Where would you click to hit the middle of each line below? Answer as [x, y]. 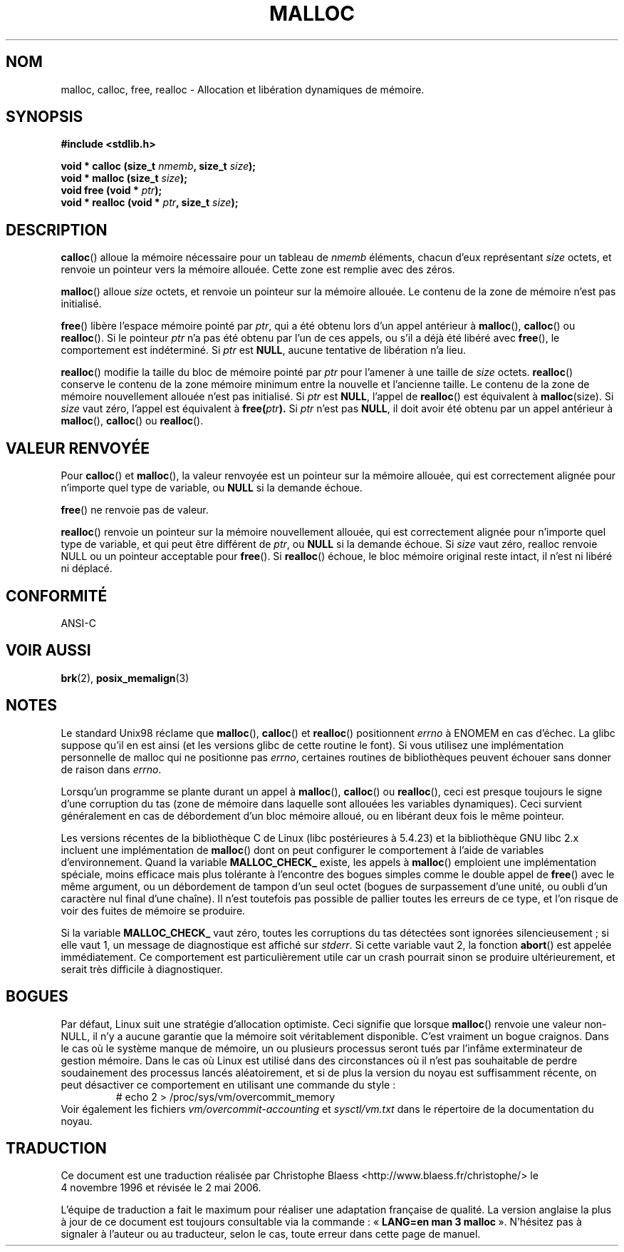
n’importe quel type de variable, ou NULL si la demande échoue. [212, 488]
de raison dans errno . [111, 769]
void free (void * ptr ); [111, 190]
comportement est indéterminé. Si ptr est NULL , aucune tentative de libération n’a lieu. [264, 350]
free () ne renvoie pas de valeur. [135, 510]
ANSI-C [79, 623]
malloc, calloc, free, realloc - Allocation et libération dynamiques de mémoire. [243, 89]
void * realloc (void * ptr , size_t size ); [150, 203]
